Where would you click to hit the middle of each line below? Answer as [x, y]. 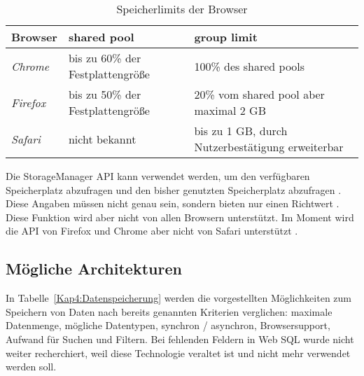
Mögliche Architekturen [94, 269]
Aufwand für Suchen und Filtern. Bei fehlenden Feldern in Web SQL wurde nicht [180, 339]
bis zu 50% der [105, 94]
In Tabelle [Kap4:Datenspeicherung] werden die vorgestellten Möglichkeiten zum [178, 298]
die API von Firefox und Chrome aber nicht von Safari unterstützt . [152, 231]
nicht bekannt [102, 139]
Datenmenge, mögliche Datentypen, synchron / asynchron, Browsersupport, [168, 325]
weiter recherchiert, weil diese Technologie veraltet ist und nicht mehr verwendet [178, 353]
